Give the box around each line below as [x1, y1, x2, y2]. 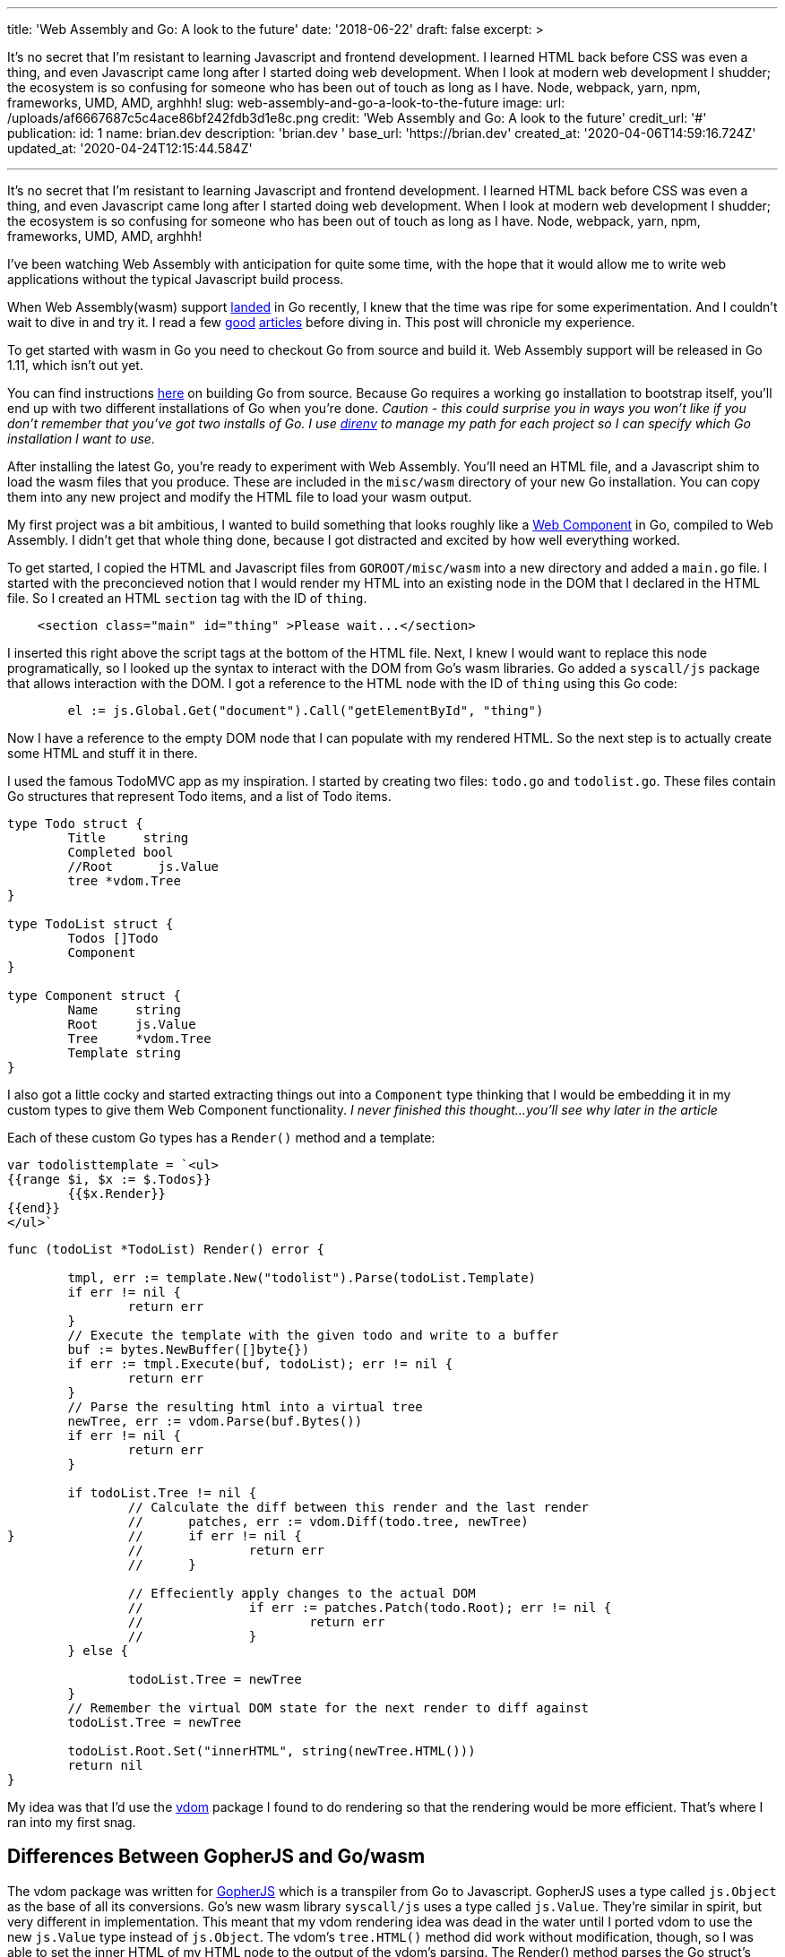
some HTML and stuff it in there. [7, 746, 198, 761]
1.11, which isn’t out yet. [7, 358, 143, 373]
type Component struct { [7, 988, 181, 1003]
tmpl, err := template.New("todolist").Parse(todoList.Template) [67, 1271, 537, 1285]
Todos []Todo [67, 931, 159, 945]
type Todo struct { [7, 816, 143, 831]
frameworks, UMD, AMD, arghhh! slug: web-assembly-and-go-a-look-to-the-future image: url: [7, 95, 565, 110]
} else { [67, 1643, 128, 1658]
